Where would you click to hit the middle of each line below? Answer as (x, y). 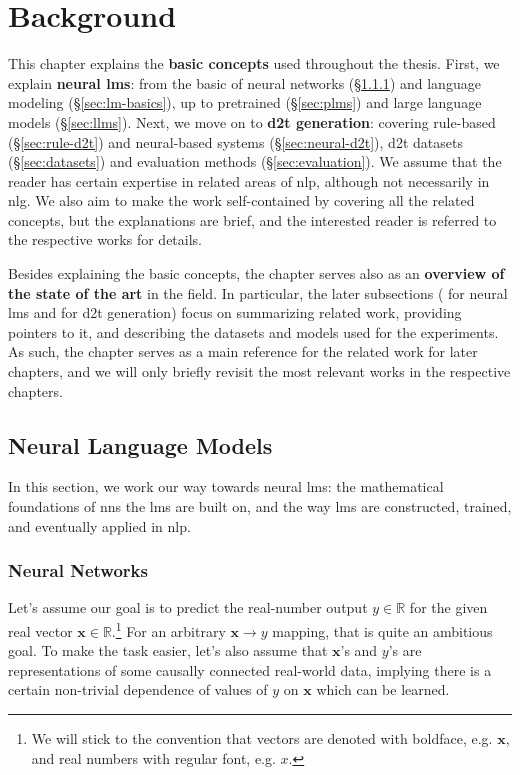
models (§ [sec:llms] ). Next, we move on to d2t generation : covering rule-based (252, 121)
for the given (448, 607)
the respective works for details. (105, 239)
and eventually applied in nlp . (99, 525)
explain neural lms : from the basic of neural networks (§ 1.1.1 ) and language (244, 82)
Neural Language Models (140, 444)
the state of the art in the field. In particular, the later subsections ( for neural (258, 292)
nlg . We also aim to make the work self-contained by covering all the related (241, 200)
